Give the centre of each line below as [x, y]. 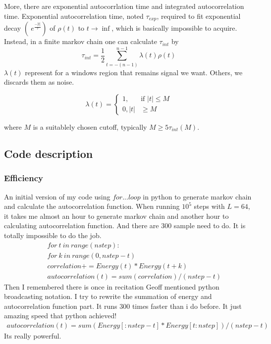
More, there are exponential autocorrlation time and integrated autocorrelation [124, 6]
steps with [209, 206]
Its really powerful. [33, 336]
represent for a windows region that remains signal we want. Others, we [134, 72]
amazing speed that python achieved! [60, 316]
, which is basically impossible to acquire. [174, 28]
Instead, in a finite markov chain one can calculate [81, 41]
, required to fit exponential [199, 16]
